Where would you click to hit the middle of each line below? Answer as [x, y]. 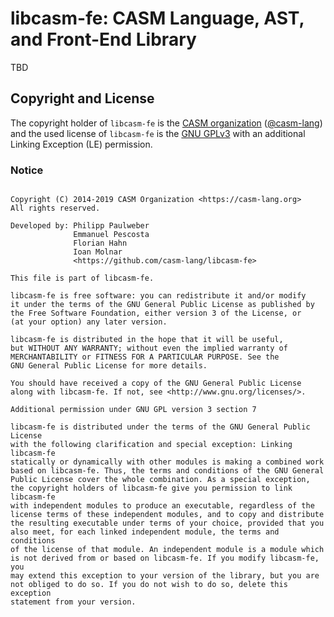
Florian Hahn [100, 243]
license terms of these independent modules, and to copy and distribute [167, 515]
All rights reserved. [55, 208]
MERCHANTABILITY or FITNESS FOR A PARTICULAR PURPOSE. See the [145, 357]
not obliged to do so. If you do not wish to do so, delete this [149, 585]
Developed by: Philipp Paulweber [80, 226]
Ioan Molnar [98, 252]
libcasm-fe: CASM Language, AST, [157, 18]
